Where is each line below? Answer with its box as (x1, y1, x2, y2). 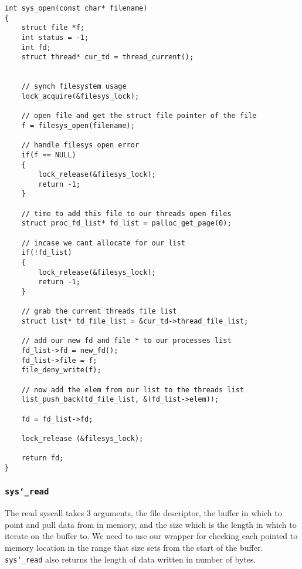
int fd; (21, 43, 51, 52)
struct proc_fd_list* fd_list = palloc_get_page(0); (21, 219, 232, 228)
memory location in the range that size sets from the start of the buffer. (5, 541, 263, 554)
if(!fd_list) (21, 248, 72, 257)
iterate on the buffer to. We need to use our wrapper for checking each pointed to (5, 530, 298, 542)
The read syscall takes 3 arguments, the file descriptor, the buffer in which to (5, 507, 282, 519)
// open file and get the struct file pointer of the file (21, 112, 257, 120)
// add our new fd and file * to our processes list (21, 336, 232, 345)
